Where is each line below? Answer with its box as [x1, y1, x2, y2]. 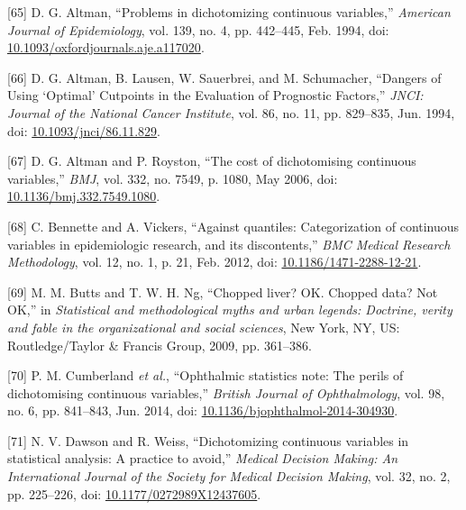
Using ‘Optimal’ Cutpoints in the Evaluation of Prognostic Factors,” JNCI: [7, 86, 424, 105]
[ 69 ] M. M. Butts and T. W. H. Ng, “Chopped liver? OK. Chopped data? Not [7, 282, 438, 301]
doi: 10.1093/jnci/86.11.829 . [7, 121, 160, 140]
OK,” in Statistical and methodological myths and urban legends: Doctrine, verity [7, 300, 452, 319]
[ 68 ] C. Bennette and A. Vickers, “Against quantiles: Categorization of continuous [7, 216, 460, 235]
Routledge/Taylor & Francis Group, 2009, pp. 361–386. [7, 335, 312, 354]
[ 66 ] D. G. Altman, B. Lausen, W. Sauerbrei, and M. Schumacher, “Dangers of [7, 68, 442, 87]
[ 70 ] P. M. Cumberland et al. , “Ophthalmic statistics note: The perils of [7, 366, 404, 385]
